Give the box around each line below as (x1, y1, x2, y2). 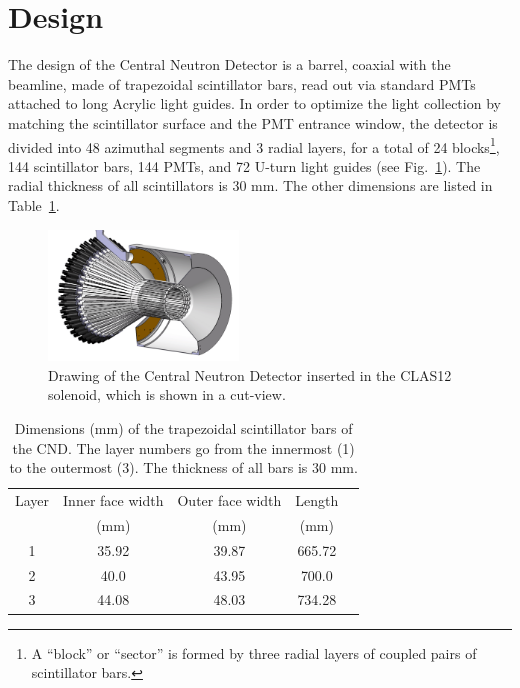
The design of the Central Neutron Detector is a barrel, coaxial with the (8, 54, 451, 75)
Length (295, 490, 339, 511)
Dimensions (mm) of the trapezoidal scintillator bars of (14, 418, 353, 439)
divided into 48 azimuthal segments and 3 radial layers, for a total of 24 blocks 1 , (8, 133, 500, 157)
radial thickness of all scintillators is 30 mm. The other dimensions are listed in (8, 175, 493, 196)
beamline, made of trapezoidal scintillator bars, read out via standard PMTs (8, 73, 476, 94)
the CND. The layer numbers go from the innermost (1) (12, 437, 355, 458)
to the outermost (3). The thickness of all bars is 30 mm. (9, 457, 358, 478)
